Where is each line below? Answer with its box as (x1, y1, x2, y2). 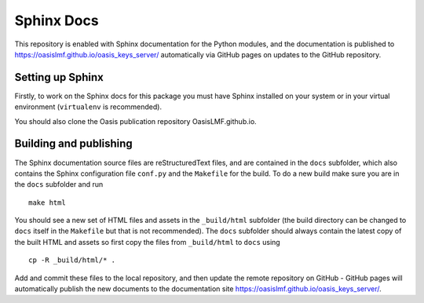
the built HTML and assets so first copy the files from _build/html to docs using (14, 237, 280, 246)
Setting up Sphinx (14, 71, 104, 84)
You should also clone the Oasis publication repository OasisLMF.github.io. (14, 116, 257, 126)
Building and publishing (14, 137, 133, 151)
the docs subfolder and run (14, 180, 104, 189)
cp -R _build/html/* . (28, 256, 116, 265)
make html (28, 198, 66, 207)
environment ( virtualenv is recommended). (14, 102, 163, 111)
